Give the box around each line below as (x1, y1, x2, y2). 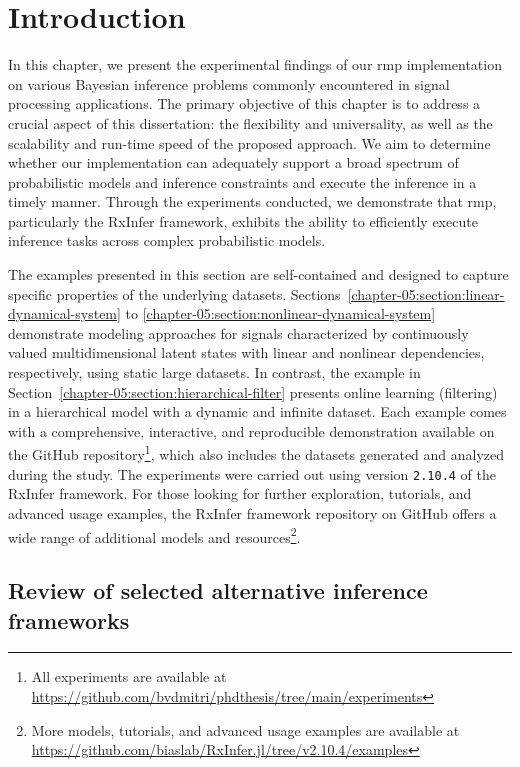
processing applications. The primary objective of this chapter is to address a (8, 93, 481, 114)
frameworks (8, 604, 130, 635)
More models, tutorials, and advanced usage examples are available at (31, 719, 460, 740)
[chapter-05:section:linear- (347, 283, 505, 304)
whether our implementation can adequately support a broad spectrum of (8, 152, 459, 173)
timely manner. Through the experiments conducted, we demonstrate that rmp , (8, 191, 497, 212)
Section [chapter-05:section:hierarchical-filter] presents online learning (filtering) (8, 381, 498, 402)
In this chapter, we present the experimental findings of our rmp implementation (8, 54, 502, 75)
